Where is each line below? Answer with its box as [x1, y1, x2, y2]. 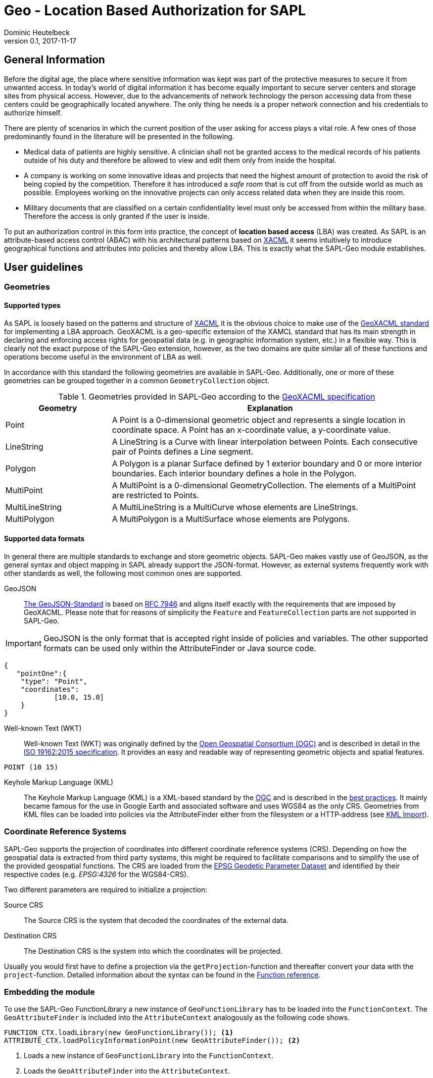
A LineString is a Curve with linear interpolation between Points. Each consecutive [112, 436, 418, 447]
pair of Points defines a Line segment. [112, 446, 253, 457]
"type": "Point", [20, 677, 88, 685]
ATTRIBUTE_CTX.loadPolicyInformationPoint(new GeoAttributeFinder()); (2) [4, 1036, 300, 1045]
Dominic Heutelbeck [4, 28, 70, 37]
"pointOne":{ [16, 669, 67, 677]
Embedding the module [4, 987, 95, 997]
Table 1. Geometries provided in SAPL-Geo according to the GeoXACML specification [58, 391, 375, 402]
